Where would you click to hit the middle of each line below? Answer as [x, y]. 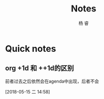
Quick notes [31, 49]
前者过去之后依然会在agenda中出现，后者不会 [52, 81]
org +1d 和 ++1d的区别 [40, 68]
